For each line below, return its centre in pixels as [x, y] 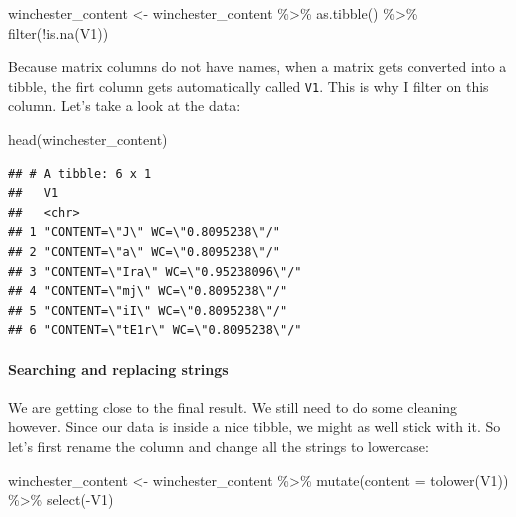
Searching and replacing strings [118, 368]
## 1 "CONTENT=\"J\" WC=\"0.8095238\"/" [144, 232]
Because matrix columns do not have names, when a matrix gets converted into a [257, 66]
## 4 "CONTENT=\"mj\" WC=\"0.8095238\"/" [148, 291]
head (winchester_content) [88, 139]
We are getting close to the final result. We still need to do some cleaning [233, 406]
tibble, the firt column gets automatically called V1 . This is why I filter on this [248, 85]
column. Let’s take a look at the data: [124, 105]
